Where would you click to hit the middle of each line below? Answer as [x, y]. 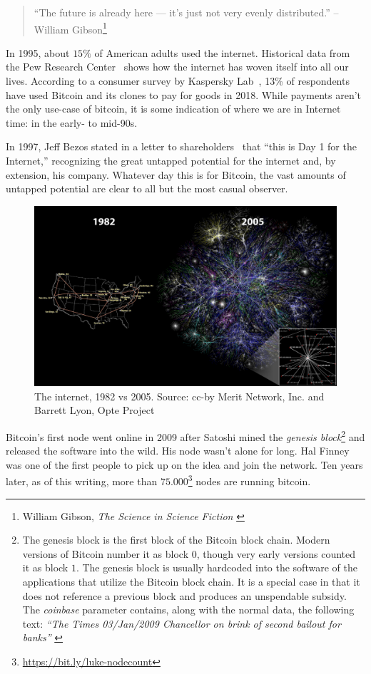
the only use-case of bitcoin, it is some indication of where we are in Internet [173, 109]
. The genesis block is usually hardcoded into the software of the [217, 567]
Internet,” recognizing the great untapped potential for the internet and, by [171, 160]
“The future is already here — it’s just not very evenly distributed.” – [186, 12]
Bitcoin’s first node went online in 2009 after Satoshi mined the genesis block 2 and [185, 435]
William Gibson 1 [70, 28]
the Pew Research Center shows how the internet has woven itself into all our [177, 67]
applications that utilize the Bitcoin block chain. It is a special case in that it [191, 582]
